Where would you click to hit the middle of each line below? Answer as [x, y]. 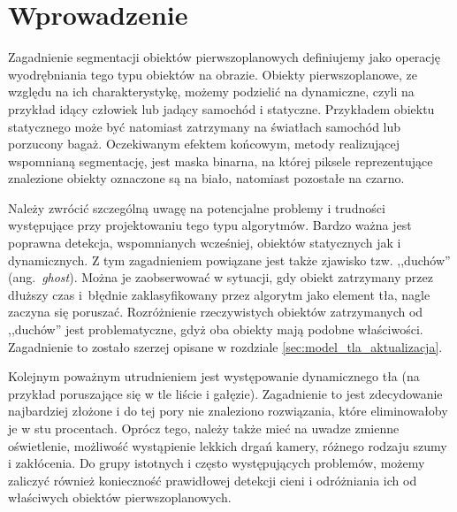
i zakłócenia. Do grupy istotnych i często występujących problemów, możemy [217, 463]
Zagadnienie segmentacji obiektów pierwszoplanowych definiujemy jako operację [225, 57]
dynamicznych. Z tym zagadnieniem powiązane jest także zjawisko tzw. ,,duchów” [229, 260]
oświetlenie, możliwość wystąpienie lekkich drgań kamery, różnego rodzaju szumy [228, 445]
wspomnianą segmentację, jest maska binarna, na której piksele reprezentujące [221, 160]
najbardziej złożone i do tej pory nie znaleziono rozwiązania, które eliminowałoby [228, 411]
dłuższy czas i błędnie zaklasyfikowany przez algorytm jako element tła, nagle [219, 294]
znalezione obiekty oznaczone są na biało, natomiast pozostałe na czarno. [206, 178]
